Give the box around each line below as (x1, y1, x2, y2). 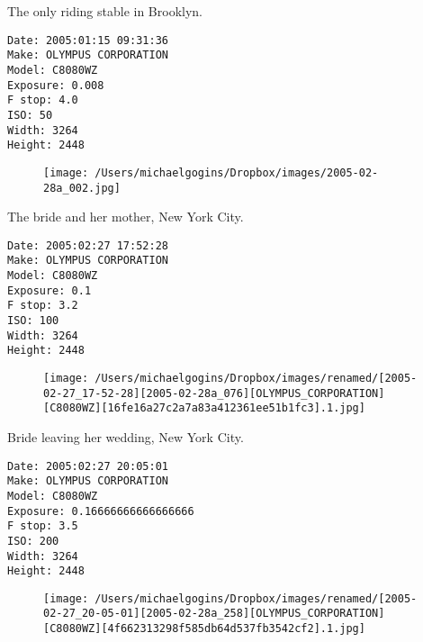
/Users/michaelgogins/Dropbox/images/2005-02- (94, 166, 379, 179)
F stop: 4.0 (7, 94, 78, 107)
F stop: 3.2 (7, 299, 78, 312)
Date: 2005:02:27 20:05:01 (7, 459, 168, 473)
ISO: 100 (7, 314, 59, 328)
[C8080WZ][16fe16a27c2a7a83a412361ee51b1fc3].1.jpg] (43, 402, 365, 415)
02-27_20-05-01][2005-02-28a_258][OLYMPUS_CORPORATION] (43, 607, 385, 620)
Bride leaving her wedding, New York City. (7, 427, 244, 446)
